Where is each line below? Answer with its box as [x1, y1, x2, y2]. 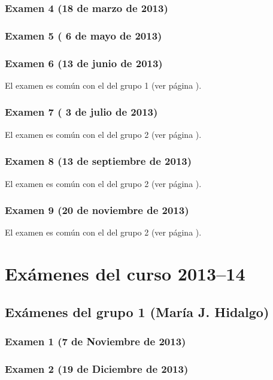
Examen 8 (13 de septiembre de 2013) [5, 153, 192, 168]
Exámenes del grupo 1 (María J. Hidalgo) [5, 302, 269, 321]
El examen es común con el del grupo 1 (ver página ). [5, 79, 202, 91]
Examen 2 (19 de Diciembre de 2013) [5, 361, 189, 376]
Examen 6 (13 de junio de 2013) [5, 55, 163, 70]
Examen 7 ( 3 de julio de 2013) [5, 104, 158, 119]
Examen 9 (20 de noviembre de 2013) [5, 203, 189, 218]
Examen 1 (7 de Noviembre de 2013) [5, 334, 186, 349]
